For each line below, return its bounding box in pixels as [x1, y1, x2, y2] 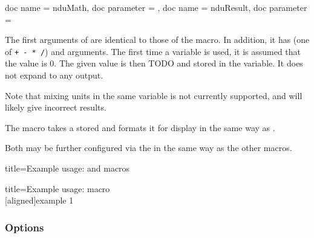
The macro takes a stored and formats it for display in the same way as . [5, 121, 275, 133]
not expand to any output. [5, 69, 103, 82]
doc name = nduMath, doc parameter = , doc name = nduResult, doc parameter [5, 1, 307, 13]
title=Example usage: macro [5, 182, 110, 195]
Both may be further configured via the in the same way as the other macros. [5, 141, 292, 154]
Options [5, 219, 44, 234]
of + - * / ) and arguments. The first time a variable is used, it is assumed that [5, 45, 301, 57]
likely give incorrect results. [5, 101, 106, 114]
